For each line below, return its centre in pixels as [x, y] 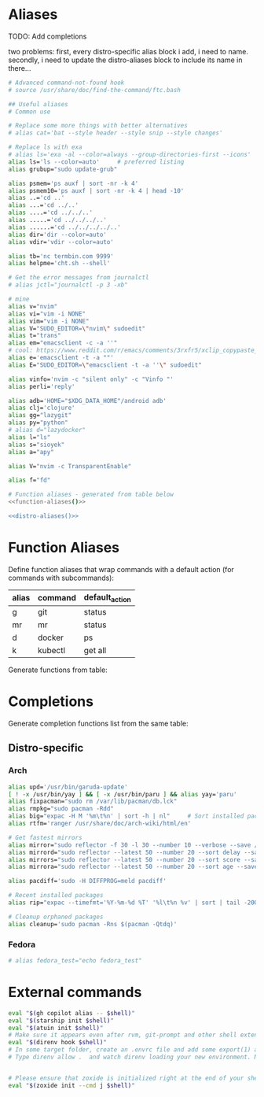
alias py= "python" [38, 423]
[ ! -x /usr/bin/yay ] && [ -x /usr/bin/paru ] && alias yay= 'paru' [123, 794]
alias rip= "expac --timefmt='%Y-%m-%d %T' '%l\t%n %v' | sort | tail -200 [133, 903]
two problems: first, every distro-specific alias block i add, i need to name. [128, 51]
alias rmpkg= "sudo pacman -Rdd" [61, 809]
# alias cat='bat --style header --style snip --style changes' [115, 133]
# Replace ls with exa [45, 147]
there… [20, 68]
